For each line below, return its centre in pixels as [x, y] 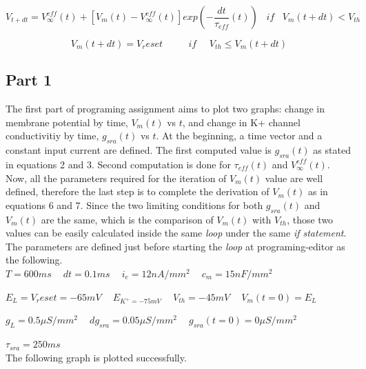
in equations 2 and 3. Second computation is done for [118, 164]
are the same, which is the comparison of [127, 219]
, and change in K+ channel [241, 122]
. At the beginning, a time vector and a [239, 136]
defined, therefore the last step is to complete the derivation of [138, 191]
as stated [332, 150]
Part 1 [29, 80]
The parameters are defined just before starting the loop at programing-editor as [175, 246]
